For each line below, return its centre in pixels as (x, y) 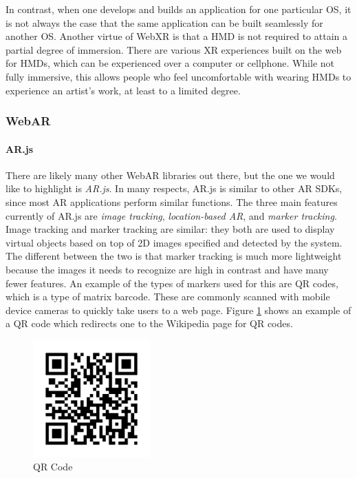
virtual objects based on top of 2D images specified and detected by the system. (174, 242)
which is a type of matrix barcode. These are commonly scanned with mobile (168, 297)
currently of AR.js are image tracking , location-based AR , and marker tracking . (171, 215)
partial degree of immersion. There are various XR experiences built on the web (174, 49)
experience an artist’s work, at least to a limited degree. (123, 90)
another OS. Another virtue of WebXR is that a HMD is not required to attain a (176, 36)
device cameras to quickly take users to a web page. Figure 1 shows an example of (178, 310)
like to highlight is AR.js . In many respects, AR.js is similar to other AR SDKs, (174, 188)
